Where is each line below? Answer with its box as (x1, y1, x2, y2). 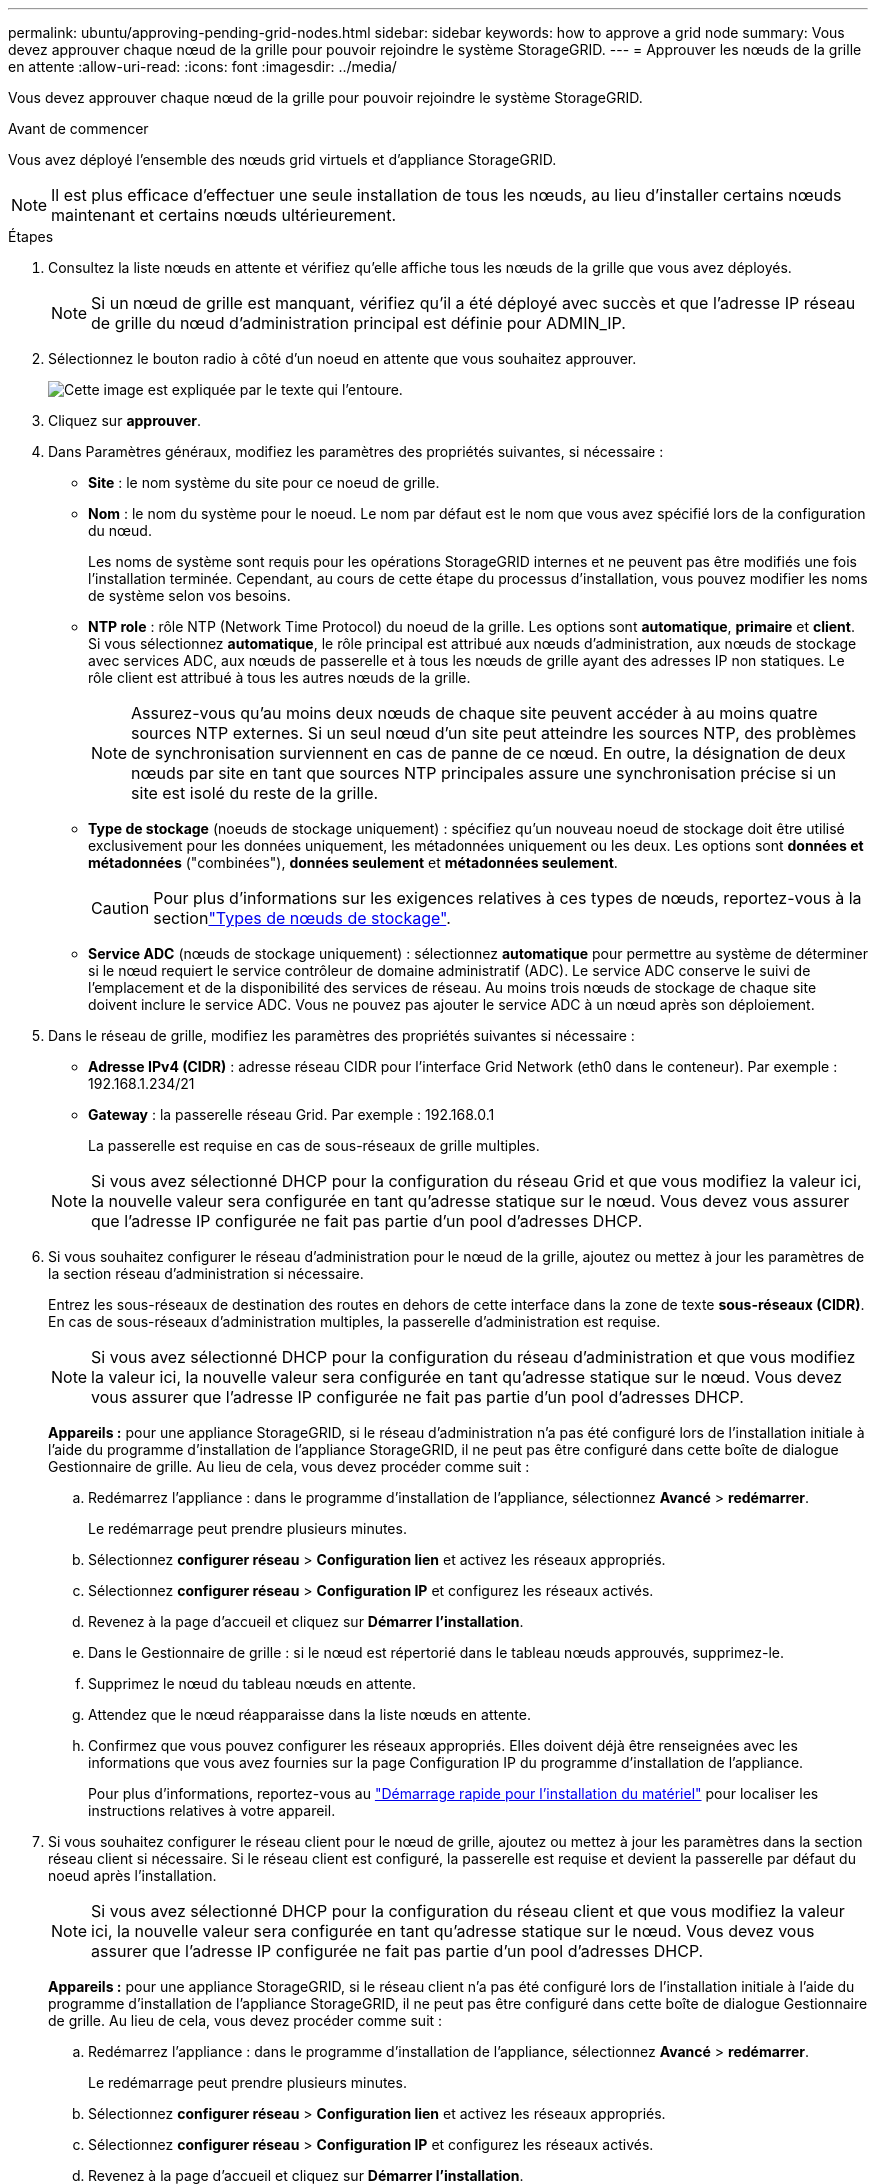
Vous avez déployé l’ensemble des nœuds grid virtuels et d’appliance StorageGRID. (8, 151, 557, 168)
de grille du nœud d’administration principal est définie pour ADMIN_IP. (91, 313, 626, 333)
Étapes (8, 228, 54, 245)
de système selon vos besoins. (88, 587, 291, 604)
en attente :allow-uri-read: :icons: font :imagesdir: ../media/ (8, 58, 397, 75)
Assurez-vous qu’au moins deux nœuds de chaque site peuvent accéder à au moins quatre (131, 703, 818, 723)
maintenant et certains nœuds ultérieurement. (51, 205, 396, 225)
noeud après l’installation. (48, 1867, 217, 1884)
